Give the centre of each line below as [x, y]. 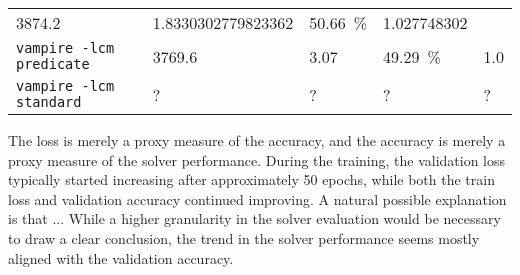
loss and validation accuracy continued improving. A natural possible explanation [257, 198]
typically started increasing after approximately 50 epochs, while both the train [251, 179]
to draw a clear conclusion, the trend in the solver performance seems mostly [244, 237]
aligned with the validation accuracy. [121, 257]
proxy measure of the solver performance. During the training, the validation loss [257, 159]
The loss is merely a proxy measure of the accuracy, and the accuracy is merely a [257, 140]
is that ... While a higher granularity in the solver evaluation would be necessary [254, 218]
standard [49, 102]
